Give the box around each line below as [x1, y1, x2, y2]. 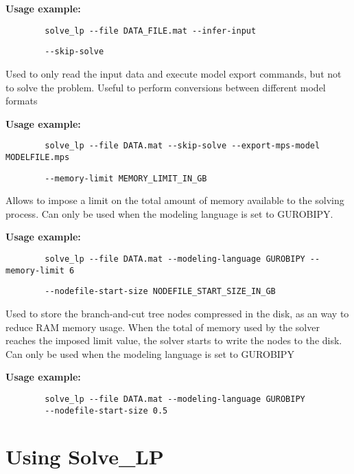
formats [5, 93, 38, 108]
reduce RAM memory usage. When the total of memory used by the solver [5, 319, 320, 334]
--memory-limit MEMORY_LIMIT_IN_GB [45, 173, 207, 183]
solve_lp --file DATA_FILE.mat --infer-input [45, 25, 257, 36]
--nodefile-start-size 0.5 [45, 405, 168, 416]
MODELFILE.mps [5, 152, 70, 162]
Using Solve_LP [5, 442, 164, 471]
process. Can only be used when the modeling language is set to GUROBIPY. [5, 206, 333, 221]
